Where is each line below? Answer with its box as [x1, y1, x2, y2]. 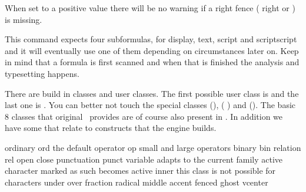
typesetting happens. [5, 67, 79, 79]
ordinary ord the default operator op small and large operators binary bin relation [5, 141, 301, 153]
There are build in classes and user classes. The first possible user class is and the [5, 87, 299, 99]
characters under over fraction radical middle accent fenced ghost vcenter [5, 176, 268, 188]
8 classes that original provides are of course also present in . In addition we [5, 110, 283, 122]
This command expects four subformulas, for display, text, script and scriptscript [5, 33, 297, 45]
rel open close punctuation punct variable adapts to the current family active [5, 153, 283, 165]
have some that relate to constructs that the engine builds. [5, 122, 217, 134]
